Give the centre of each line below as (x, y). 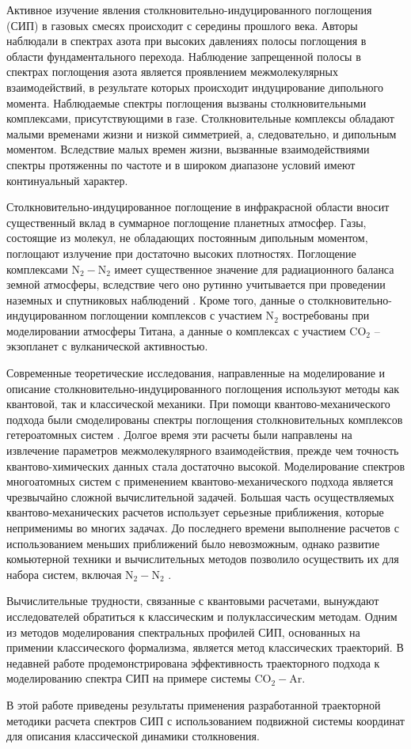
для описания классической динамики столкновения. (133, 736)
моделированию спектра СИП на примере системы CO (139, 678)
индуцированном (47, 315)
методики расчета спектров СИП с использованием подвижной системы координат (205, 720)
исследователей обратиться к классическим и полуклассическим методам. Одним (202, 616)
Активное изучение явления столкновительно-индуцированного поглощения (189, 9)
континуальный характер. (67, 180)
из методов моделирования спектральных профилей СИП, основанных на (183, 632)
